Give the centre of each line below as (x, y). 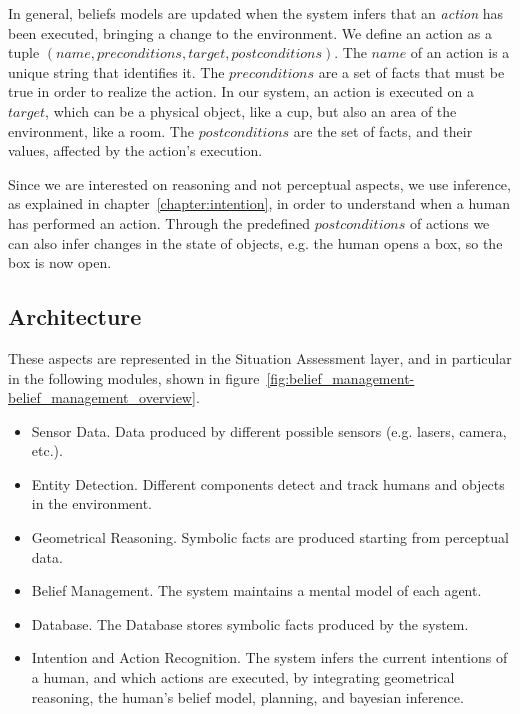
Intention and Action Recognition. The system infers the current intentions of (269, 657)
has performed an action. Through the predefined (159, 222)
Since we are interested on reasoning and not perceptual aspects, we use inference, (259, 183)
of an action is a (460, 52)
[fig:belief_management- (340, 377)
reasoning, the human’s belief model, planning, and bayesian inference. (247, 696)
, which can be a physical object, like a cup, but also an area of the (251, 110)
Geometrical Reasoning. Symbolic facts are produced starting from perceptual (270, 537)
